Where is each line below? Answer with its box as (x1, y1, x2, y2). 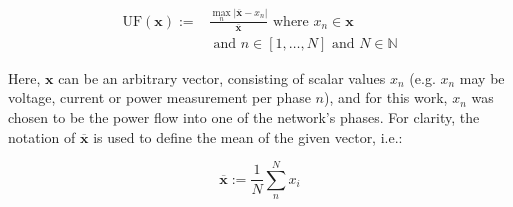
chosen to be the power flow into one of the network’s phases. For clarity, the (8, 106, 480, 127)
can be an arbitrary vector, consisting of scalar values (58, 67, 386, 88)
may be (459, 67, 505, 88)
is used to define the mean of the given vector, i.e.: (93, 126, 403, 147)
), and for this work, (324, 87, 448, 108)
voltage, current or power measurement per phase (8, 87, 311, 108)
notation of (8, 126, 76, 147)
